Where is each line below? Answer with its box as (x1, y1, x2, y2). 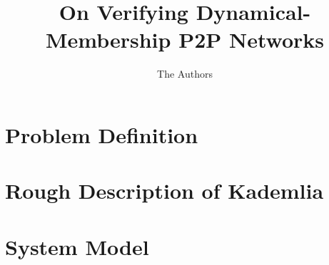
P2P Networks (178, 25, 325, 54)
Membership (45, 25, 171, 54)
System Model (5, 232, 149, 261)
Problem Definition (5, 120, 198, 149)
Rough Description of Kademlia (5, 176, 324, 205)
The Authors (157, 66, 213, 81)
